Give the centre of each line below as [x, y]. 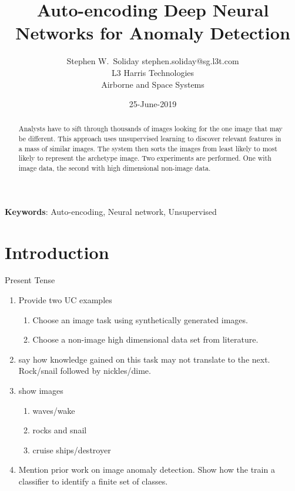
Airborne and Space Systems [153, 84]
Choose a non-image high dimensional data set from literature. [145, 339]
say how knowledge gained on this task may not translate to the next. [144, 359]
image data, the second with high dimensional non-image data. [115, 168]
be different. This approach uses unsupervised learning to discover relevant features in [150, 139]
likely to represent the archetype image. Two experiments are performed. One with [145, 158]
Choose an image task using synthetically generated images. [140, 319]
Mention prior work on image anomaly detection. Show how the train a [147, 470]
